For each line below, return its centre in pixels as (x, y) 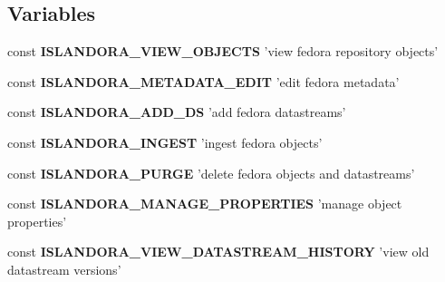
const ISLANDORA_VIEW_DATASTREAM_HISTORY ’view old (218, 252)
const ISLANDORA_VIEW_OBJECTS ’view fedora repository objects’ (223, 51)
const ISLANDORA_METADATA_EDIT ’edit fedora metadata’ (203, 81)
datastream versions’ (64, 269)
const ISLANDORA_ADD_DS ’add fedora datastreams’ (177, 112)
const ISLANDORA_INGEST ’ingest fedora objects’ (165, 142)
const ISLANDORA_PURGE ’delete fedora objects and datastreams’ (211, 173)
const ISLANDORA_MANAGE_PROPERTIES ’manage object (205, 204)
